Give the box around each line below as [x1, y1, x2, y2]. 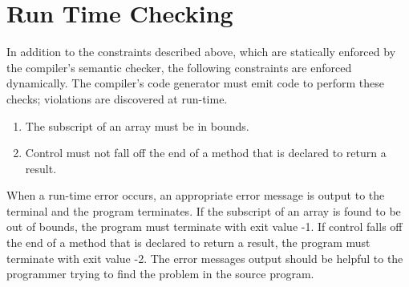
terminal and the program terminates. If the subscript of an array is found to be [6, 202, 401, 219]
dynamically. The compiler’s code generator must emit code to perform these [6, 75, 384, 91]
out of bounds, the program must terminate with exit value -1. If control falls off [6, 218, 403, 235]
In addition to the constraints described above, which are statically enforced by [6, 43, 396, 60]
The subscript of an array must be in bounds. [25, 117, 249, 134]
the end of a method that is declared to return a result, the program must [6, 234, 371, 251]
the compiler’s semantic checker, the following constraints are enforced [6, 59, 352, 75]
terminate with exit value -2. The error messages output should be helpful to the [6, 249, 403, 266]
